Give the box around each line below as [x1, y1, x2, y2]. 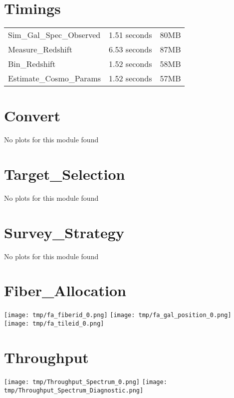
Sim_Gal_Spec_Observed [8, 29, 101, 41]
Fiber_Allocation [4, 280, 126, 301]
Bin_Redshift [8, 58, 56, 70]
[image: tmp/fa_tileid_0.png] [4, 320, 104, 328]
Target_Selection [4, 164, 125, 184]
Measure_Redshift [8, 43, 72, 55]
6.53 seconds [109, 43, 152, 55]
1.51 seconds [109, 29, 152, 41]
